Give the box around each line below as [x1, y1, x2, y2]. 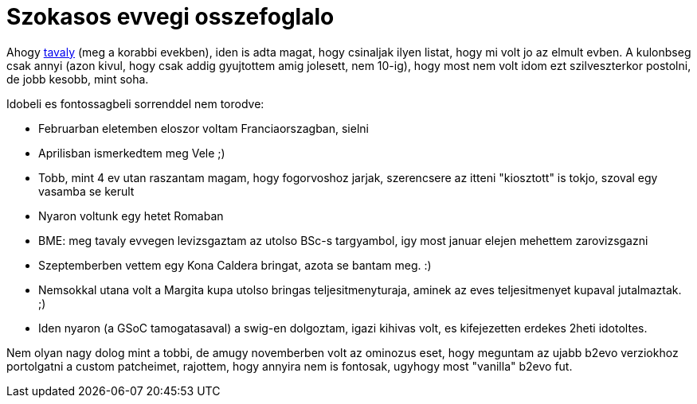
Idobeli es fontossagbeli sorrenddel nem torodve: [6, 96, 264, 111]
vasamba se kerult [38, 184, 135, 198]
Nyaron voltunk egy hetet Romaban [38, 208, 224, 223]
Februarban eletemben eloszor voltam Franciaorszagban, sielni [38, 121, 369, 135]
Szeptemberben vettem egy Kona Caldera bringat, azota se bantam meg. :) [38, 258, 432, 272]
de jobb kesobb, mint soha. [6, 72, 149, 86]
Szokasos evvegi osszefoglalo [6, 3, 335, 30]
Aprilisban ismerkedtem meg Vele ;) [38, 146, 225, 160]
